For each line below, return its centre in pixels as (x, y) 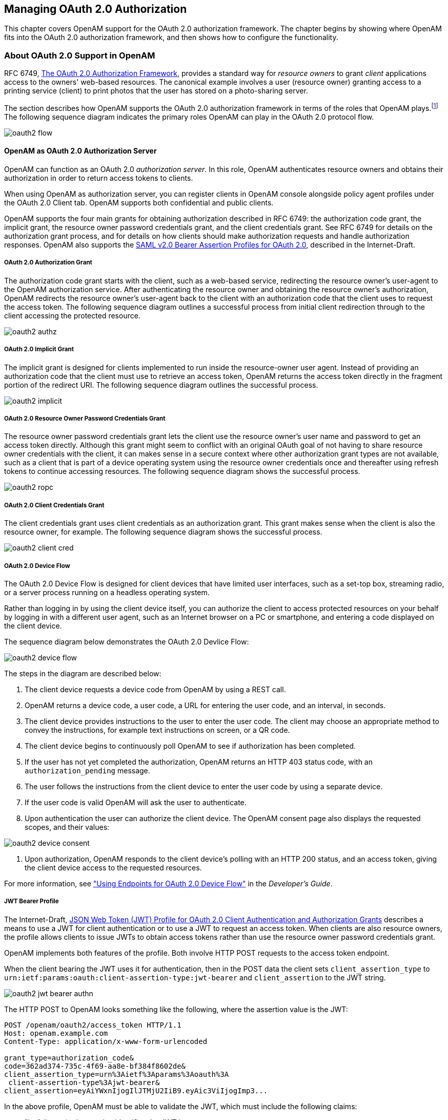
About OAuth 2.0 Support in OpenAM (80, 55)
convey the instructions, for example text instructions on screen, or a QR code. (157, 730)
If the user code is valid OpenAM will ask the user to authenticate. (136, 802)
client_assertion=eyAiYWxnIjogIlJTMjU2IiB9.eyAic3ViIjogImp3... (136, 1090)
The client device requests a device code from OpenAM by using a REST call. (155, 689)
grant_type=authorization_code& (69, 1058)
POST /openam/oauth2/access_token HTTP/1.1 (93, 1025)
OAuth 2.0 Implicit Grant (39, 349)
